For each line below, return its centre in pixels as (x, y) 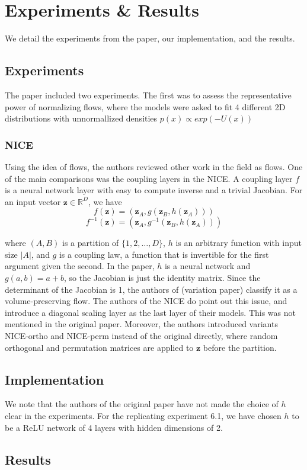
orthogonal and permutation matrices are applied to (99, 347)
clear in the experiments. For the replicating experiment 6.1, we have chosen (143, 416)
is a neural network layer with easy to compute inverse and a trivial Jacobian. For (154, 190)
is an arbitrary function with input (239, 243)
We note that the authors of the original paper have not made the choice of (142, 404)
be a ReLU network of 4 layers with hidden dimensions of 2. (114, 427)
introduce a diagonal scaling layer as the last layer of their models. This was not (150, 312)
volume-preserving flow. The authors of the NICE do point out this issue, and (146, 301)
